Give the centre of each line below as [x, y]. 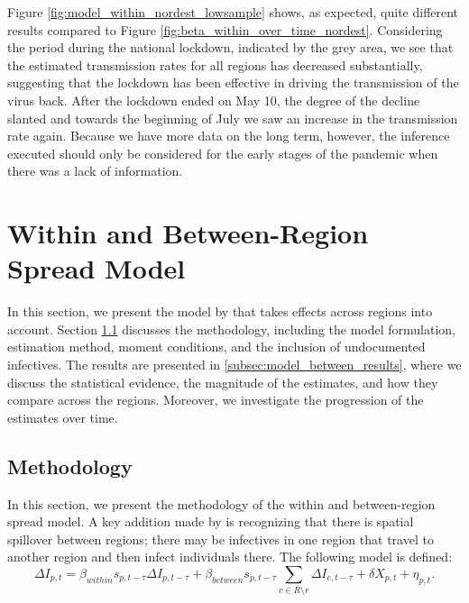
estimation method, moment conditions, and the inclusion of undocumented [216, 347]
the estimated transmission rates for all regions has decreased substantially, [215, 64]
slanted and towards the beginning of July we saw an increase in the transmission [233, 118]
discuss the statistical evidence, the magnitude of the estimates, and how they [223, 382]
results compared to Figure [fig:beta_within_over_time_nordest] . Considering [225, 29]
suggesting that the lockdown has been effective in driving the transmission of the [233, 82]
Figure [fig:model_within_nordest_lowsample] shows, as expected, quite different [233, 12]
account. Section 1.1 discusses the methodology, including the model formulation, [232, 329]
